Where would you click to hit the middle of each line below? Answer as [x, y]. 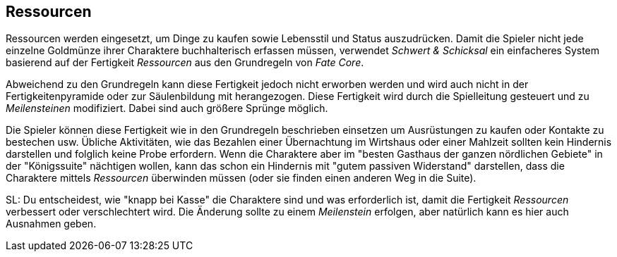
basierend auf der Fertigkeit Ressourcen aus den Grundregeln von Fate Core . [185, 63]
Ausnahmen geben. [51, 224]
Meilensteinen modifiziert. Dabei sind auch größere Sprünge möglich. [167, 108]
